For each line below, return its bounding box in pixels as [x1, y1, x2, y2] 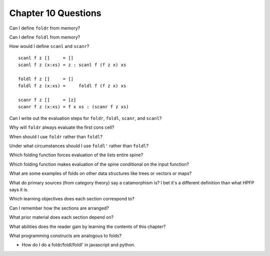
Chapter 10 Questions [9, 8, 101, 19]
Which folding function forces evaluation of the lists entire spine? [9, 152, 143, 158]
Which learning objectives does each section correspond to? [9, 196, 134, 202]
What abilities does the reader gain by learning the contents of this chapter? [9, 223, 166, 229]
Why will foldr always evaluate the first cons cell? [9, 124, 114, 130]
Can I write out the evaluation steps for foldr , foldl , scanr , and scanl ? [9, 115, 162, 121]
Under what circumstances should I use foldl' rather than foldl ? [9, 143, 149, 149]
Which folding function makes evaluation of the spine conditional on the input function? [9, 161, 189, 167]
